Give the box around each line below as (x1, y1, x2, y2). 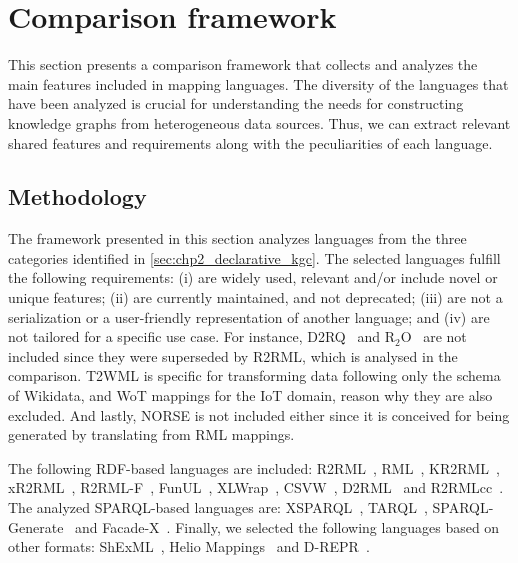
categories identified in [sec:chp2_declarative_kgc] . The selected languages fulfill (8, 247, 501, 268)
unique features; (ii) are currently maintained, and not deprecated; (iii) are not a (8, 287, 503, 308)
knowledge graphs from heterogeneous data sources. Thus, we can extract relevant (8, 112, 511, 133)
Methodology (8, 181, 147, 212)
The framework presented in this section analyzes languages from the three (8, 228, 467, 249)
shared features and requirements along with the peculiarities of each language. (8, 132, 493, 153)
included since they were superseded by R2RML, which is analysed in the (8, 345, 458, 366)
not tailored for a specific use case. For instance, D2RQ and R (8, 326, 395, 347)
